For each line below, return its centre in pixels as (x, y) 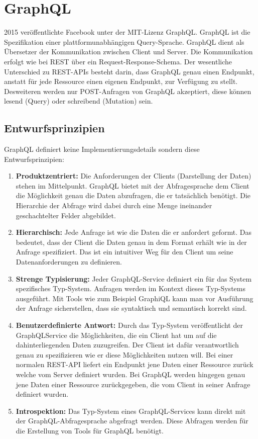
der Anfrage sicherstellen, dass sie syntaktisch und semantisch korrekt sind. (131, 308)
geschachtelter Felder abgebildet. (66, 215)
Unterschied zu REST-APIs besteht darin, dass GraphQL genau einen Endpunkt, (129, 71)
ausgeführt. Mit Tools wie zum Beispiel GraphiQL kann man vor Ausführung (135, 298)
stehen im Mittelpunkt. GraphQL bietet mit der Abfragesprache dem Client (133, 185)
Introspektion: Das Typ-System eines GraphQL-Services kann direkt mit (131, 411)
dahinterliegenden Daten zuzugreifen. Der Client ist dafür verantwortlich (127, 345)
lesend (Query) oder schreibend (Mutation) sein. (79, 101)
